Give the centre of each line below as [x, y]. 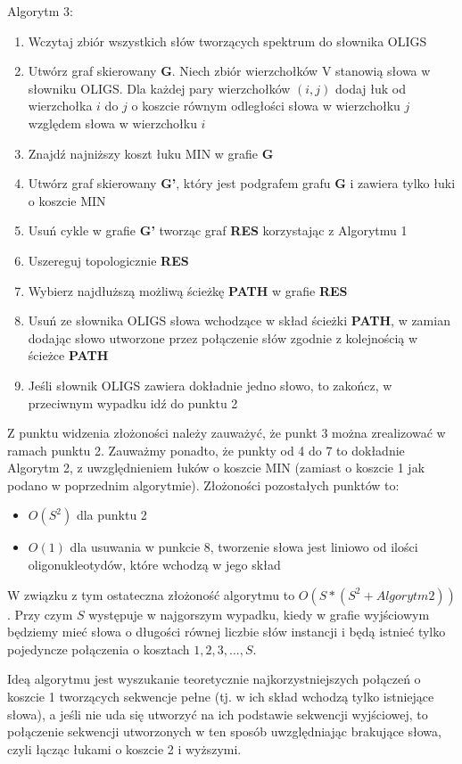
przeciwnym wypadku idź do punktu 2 [133, 403]
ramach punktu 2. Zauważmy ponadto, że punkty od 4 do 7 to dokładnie [206, 450]
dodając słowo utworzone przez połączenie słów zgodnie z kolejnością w [223, 337]
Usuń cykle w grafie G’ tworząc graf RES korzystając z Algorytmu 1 [218, 230]
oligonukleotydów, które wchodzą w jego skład [154, 565]
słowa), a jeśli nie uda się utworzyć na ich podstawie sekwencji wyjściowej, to [218, 714]
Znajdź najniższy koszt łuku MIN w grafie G [151, 153]
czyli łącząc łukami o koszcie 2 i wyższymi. [124, 748]
